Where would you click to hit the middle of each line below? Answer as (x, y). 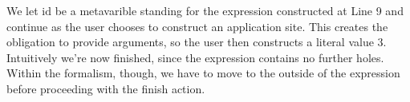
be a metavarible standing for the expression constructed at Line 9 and (229, 10)
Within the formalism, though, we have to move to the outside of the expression (203, 73)
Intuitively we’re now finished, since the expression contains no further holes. (195, 57)
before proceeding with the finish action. (106, 88)
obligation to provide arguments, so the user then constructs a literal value (190, 42)
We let (22, 10)
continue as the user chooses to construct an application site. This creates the (197, 26)
